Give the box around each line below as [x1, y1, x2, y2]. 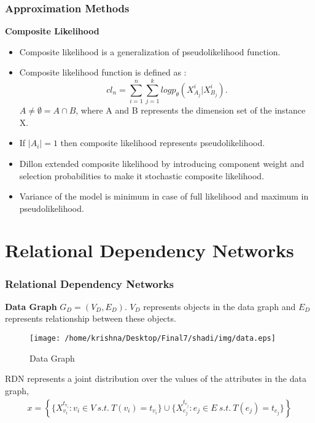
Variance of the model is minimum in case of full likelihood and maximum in [19, 190, 309, 203]
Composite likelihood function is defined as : [19, 66, 187, 79]
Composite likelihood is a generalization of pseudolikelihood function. [19, 45, 281, 58]
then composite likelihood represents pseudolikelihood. [60, 136, 265, 149]
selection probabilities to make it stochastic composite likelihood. [19, 169, 265, 182]
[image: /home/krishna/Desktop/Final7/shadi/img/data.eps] [29, 334, 276, 343]
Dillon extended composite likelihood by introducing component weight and [19, 157, 305, 169]
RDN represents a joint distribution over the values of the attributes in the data [5, 372, 306, 385]
